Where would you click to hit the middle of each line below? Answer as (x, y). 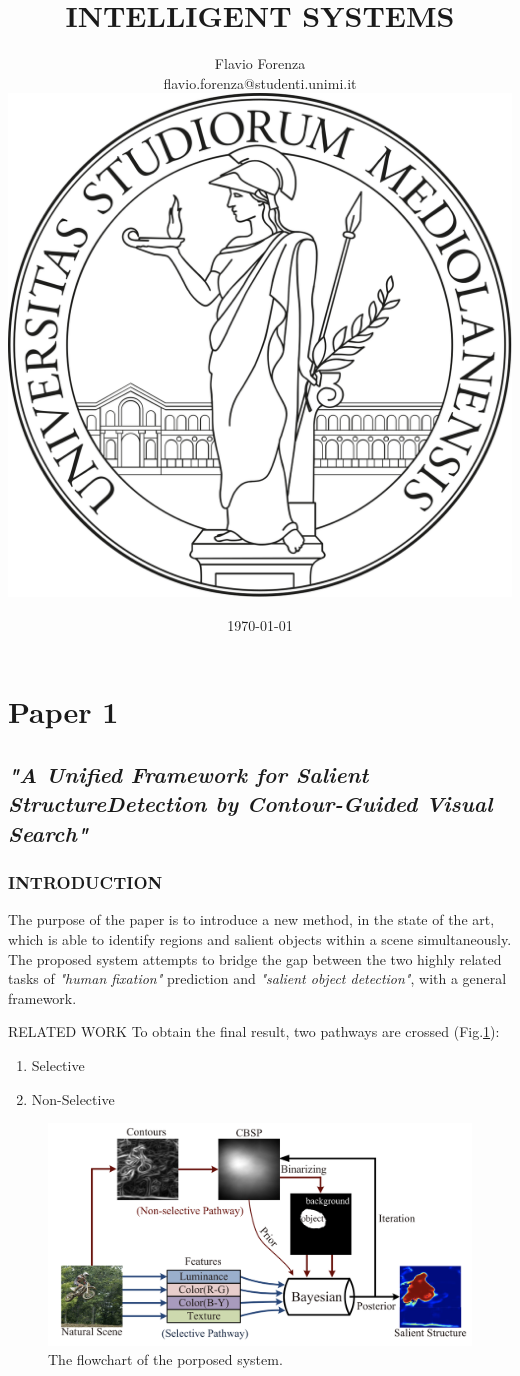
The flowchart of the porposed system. (165, 1359)
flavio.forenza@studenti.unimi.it (260, 82)
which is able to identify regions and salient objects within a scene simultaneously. (260, 939)
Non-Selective (73, 1098)
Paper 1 (63, 710)
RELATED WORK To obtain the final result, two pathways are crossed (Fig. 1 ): (254, 1031)
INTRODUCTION (85, 882)
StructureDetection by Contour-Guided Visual (250, 803)
